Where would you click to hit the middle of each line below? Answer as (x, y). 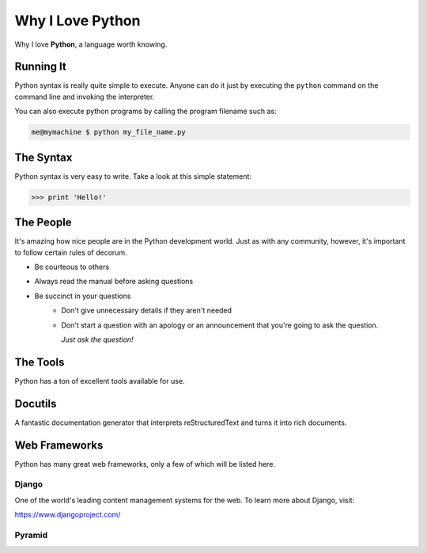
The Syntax (43, 157)
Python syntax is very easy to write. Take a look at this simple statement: (133, 176)
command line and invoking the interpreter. (85, 97)
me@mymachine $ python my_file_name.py (108, 132)
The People (43, 223)
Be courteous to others (72, 267)
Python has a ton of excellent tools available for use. (100, 381)
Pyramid (31, 535)
